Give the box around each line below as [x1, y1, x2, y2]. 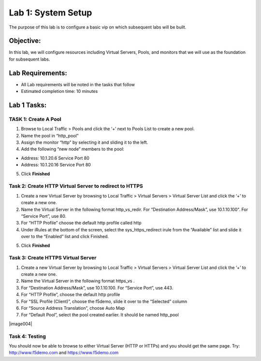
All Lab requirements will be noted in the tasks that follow [21, 81, 135, 87]
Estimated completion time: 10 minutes [21, 89, 98, 94]
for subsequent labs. [9, 56, 50, 62]
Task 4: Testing [9, 333, 46, 340]
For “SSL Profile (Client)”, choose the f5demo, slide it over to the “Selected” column [21, 298, 188, 304]
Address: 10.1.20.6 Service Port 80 [21, 155, 89, 161]
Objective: [9, 37, 41, 45]
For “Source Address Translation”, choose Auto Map [21, 305, 125, 311]
